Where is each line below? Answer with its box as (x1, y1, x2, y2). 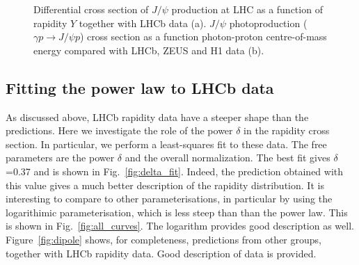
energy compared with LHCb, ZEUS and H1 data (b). (33, 42, 264, 57)
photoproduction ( (229, 15, 308, 30)
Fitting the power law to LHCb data (6, 77, 274, 98)
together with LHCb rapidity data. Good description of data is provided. (6, 246, 317, 260)
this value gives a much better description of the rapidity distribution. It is (6, 177, 324, 192)
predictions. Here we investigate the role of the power (6, 123, 233, 138)
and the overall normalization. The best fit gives (125, 150, 330, 165)
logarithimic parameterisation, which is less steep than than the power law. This (6, 204, 348, 219)
